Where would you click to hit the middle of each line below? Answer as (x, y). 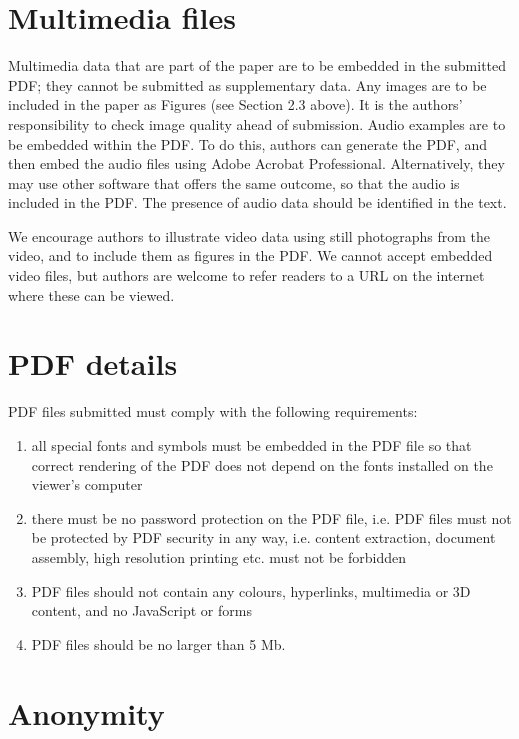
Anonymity (86, 712)
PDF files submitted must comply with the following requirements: (213, 411)
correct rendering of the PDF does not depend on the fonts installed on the (262, 464)
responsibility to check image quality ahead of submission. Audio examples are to (257, 123)
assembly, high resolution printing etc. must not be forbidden (218, 556)
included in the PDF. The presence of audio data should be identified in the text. (257, 202)
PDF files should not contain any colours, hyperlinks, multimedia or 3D (251, 590)
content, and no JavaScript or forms (141, 610)
